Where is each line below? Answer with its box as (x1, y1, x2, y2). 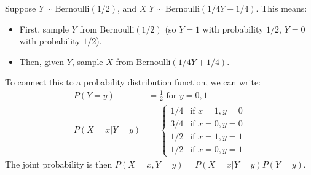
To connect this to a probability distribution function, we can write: (5, 76, 261, 88)
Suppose (5, 2, 36, 14)
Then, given (19, 55, 65, 68)
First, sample (19, 22, 69, 35)
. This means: (256, 2, 307, 14)
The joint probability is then (5, 157, 112, 170)
